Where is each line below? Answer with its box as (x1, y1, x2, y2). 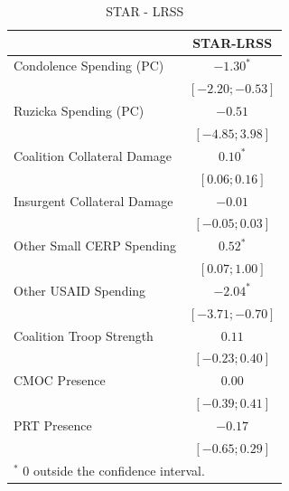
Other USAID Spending (14, 280, 146, 299)
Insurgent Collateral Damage (14, 191, 173, 210)
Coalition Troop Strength (14, 326, 154, 345)
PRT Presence (14, 415, 92, 434)
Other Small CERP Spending (14, 236, 176, 255)
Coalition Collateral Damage (14, 146, 172, 165)
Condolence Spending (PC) (14, 56, 164, 75)
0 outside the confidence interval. (23, 460, 205, 479)
